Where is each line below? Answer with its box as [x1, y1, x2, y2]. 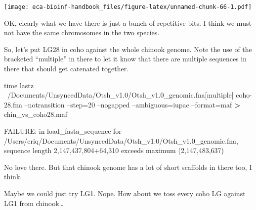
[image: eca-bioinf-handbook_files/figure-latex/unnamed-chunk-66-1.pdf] [4, 3, 252, 10]
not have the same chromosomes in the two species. [4, 27, 160, 38]
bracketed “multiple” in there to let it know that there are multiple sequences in [4, 53, 247, 64]
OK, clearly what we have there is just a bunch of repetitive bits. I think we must [4, 17, 252, 28]
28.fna [4, 99, 22, 109]
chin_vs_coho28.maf [4, 109, 68, 119]
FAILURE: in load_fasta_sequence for [4, 126, 122, 136]
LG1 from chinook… [4, 198, 64, 208]
